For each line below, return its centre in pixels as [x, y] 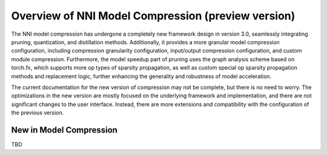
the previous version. [38, 113]
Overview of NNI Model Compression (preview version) [153, 16]
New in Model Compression [64, 130]
